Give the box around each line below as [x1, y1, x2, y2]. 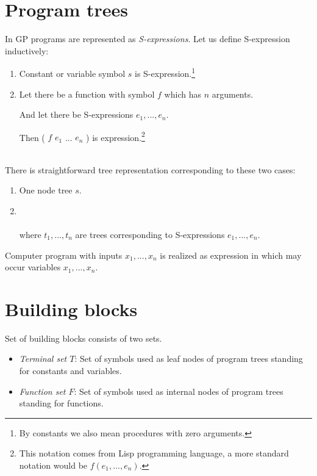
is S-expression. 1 [135, 65, 196, 79]
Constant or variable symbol [19, 67, 126, 79]
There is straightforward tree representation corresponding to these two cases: [5, 163, 296, 176]
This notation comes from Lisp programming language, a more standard [19, 447, 289, 460]
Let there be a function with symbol [19, 87, 155, 100]
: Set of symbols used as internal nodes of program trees [74, 384, 283, 397]
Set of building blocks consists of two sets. [5, 331, 162, 344]
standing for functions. [19, 397, 104, 409]
